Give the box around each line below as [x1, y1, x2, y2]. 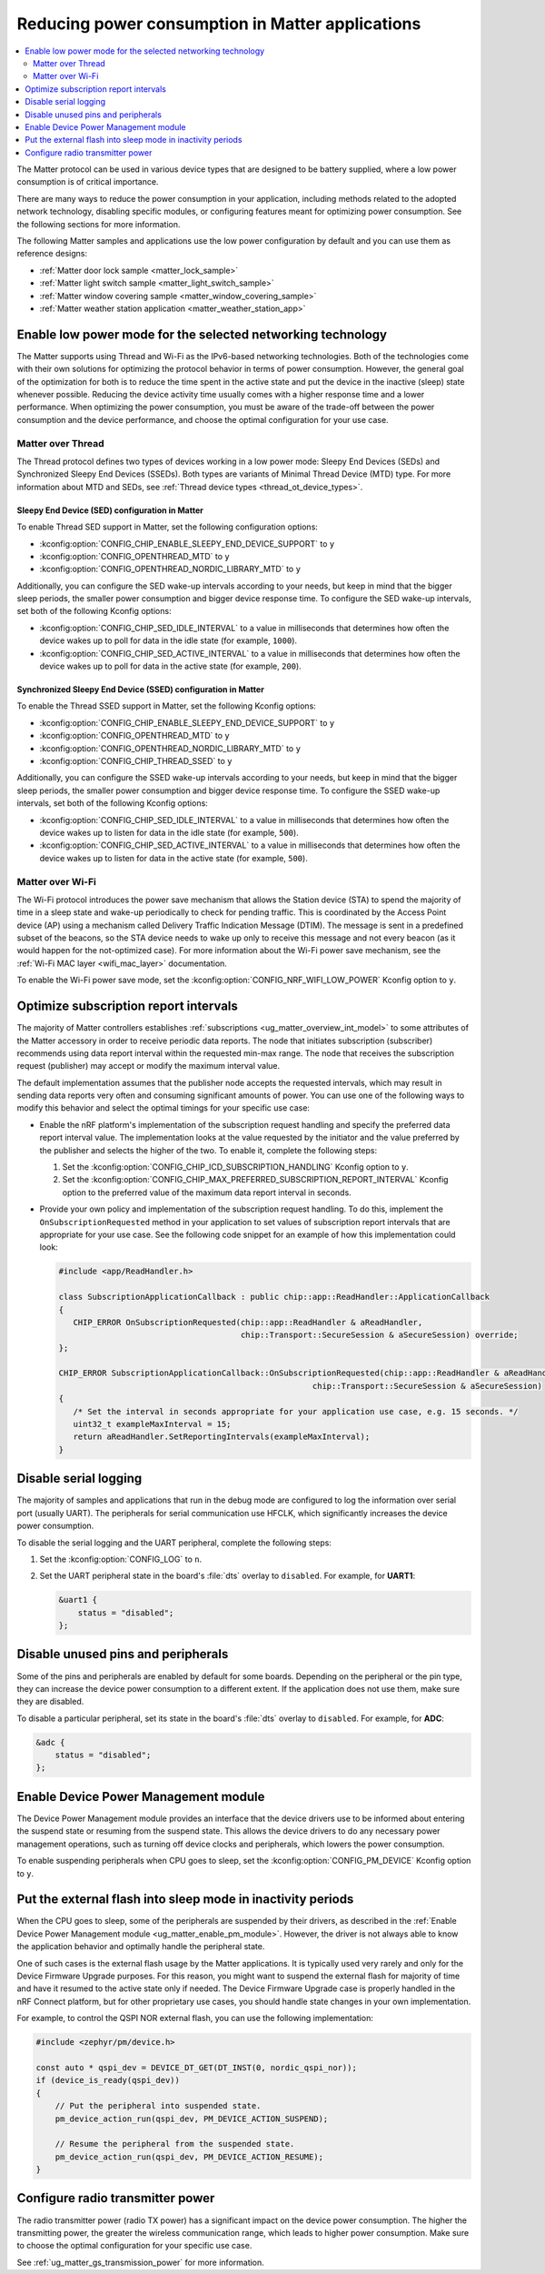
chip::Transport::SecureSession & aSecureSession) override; [240, 1330, 519, 1341]
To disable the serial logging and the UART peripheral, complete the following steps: [16, 1537, 332, 1548]
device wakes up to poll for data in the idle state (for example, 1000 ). [39, 635, 298, 646]
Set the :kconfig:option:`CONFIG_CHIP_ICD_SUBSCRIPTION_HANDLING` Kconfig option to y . [62, 1162, 409, 1172]
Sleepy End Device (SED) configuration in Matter [16, 505, 204, 516]
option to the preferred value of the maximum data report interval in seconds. [62, 1187, 352, 1198]
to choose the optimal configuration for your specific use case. [16, 2240, 253, 2251]
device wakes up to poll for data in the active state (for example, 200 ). [39, 660, 302, 672]
